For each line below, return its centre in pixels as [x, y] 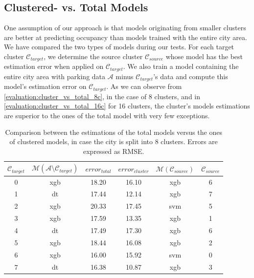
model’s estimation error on [45, 86]
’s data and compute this [191, 76]
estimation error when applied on [54, 66]
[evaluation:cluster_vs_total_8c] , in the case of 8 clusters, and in [102, 96]
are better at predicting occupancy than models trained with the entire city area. [126, 37]
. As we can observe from [144, 86]
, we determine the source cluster [93, 56]
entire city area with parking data [55, 76]
